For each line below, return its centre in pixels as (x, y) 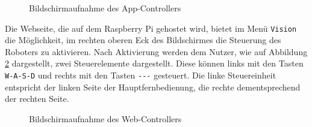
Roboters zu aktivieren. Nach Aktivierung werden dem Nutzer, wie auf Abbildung (156, 51)
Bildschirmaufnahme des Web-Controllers (105, 118)
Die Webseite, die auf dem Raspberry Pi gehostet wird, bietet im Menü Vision (151, 28)
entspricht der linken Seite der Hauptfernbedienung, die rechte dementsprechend (153, 87)
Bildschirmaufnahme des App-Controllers (105, 8)
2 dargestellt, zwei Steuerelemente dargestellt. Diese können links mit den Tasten (154, 63)
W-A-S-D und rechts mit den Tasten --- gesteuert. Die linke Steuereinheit (141, 75)
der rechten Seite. (37, 99)
